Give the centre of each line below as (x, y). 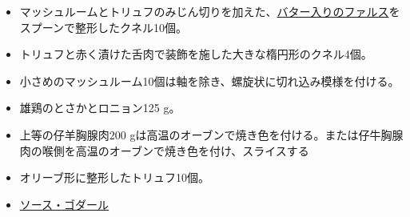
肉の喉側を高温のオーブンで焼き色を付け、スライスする (164, 150)
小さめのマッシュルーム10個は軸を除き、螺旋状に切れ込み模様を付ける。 (209, 80)
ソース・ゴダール (64, 204)
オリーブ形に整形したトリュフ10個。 (114, 177)
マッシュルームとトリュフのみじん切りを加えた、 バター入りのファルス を (210, 11)
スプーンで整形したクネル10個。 (103, 27)
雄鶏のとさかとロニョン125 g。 (100, 108)
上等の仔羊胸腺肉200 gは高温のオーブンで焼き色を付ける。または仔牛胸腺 (211, 134)
